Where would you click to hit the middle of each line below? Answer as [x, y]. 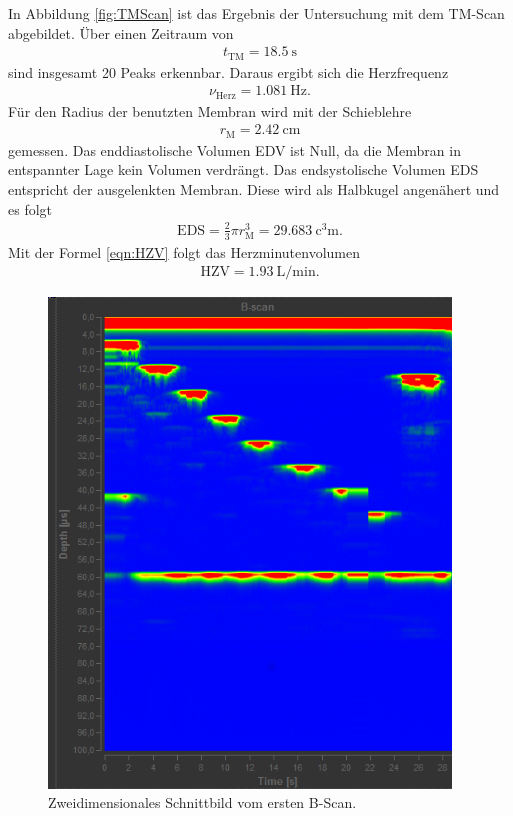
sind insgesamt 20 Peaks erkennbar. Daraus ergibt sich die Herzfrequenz [228, 71]
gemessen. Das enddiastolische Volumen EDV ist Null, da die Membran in [234, 149]
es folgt [30, 208]
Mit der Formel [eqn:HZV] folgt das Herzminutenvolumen [184, 251]
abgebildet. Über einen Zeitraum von [121, 32]
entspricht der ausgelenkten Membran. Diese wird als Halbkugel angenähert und [254, 189]
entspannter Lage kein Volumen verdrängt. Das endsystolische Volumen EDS [243, 169]
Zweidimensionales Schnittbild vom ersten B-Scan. [202, 802]
